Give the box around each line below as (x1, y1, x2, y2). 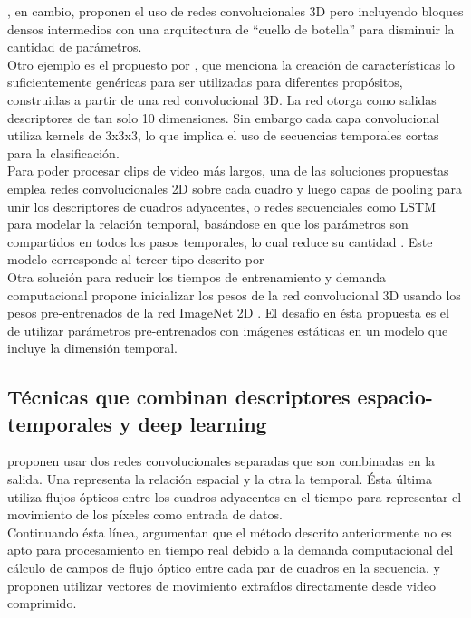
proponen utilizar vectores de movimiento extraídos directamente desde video (7, 575, 436, 594)
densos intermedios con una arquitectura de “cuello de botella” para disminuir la (7, 19, 455, 38)
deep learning (138, 409, 267, 437)
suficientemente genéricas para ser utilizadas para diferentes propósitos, (7, 72, 403, 91)
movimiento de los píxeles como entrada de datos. (7, 505, 283, 524)
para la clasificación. (7, 143, 120, 162)
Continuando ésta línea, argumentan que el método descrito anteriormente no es (7, 522, 452, 541)
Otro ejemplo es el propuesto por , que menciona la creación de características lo (7, 54, 455, 73)
